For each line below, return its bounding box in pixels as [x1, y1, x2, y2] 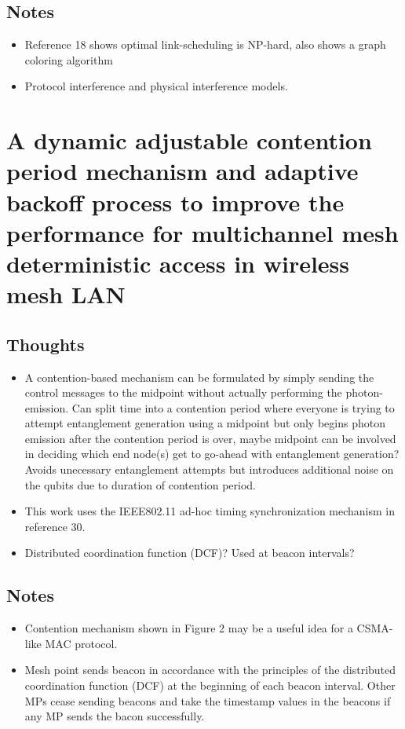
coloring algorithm [24, 51, 113, 68]
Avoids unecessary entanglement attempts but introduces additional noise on [24, 461, 394, 478]
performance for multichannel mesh [6, 216, 399, 248]
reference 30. [24, 518, 86, 534]
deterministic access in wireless [6, 247, 350, 279]
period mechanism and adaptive [6, 155, 359, 187]
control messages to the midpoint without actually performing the [24, 384, 342, 401]
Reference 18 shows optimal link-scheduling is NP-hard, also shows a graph [24, 36, 386, 53]
